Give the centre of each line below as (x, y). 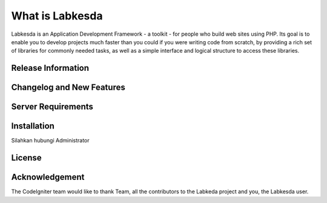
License (26, 158)
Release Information (50, 68)
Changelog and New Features (68, 88)
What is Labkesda (57, 16)
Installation (33, 126)
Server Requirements (52, 107)
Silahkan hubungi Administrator (51, 141)
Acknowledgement (48, 177)
